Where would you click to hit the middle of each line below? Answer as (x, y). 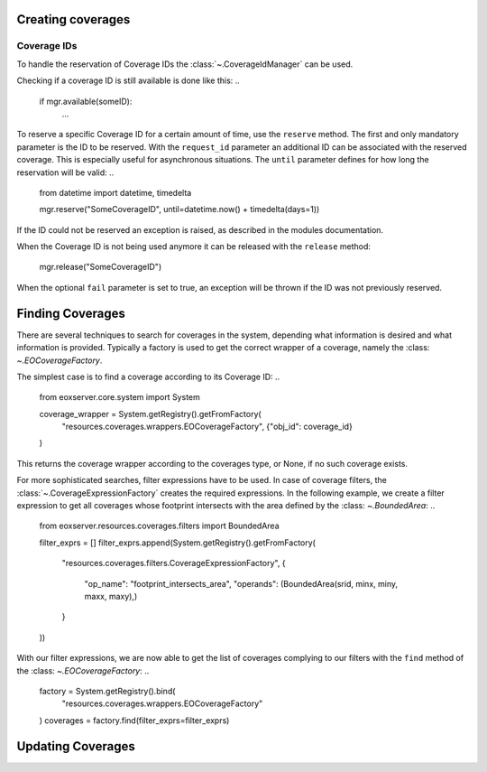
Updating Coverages (76, 746)
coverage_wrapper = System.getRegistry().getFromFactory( (150, 414)
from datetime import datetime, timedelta (115, 192)
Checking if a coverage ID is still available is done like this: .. (129, 80)
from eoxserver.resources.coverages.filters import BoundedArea (159, 526)
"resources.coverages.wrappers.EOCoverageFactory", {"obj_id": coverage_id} (207, 427)
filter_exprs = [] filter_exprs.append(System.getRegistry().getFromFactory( (177, 543)
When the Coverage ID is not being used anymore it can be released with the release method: (194, 246)
